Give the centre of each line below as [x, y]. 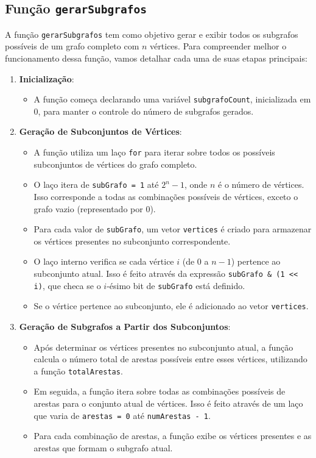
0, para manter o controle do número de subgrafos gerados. [144, 111]
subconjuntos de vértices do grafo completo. [115, 164]
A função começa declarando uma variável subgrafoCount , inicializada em [172, 99]
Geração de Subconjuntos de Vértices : [100, 131]
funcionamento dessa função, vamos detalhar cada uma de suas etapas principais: [156, 58]
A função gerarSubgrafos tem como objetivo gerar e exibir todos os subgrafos [152, 34]
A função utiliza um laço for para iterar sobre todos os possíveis [154, 152]
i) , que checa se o [67, 285]
